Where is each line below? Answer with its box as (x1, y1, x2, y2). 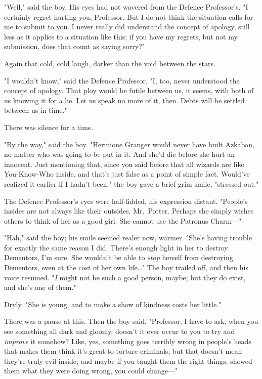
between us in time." (4, 105, 67, 115)
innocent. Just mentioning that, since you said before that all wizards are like (4, 158, 244, 169)
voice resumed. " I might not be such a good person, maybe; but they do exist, (4, 272, 246, 282)
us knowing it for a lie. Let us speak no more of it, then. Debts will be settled (4, 95, 245, 105)
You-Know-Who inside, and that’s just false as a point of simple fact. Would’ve (4, 169, 250, 179)
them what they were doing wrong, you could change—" (4, 365, 178, 376)
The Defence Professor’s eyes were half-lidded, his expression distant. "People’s (4, 195, 248, 206)
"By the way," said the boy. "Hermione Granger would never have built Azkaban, (4, 139, 254, 149)
